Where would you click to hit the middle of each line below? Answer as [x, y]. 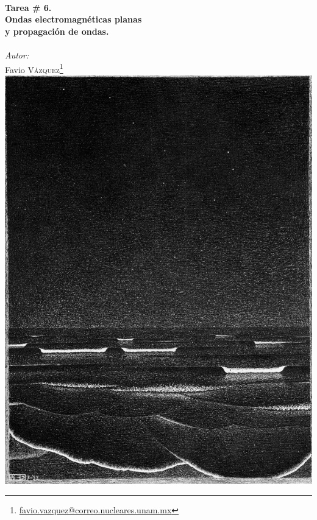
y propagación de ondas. [57, 31]
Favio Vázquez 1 [34, 68]
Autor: [17, 54]
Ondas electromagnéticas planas [73, 19]
